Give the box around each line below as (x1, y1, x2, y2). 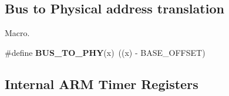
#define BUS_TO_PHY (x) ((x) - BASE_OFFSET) (5, 46, 206, 58)
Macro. (5, 27, 30, 39)
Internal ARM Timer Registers (5, 74, 198, 93)
